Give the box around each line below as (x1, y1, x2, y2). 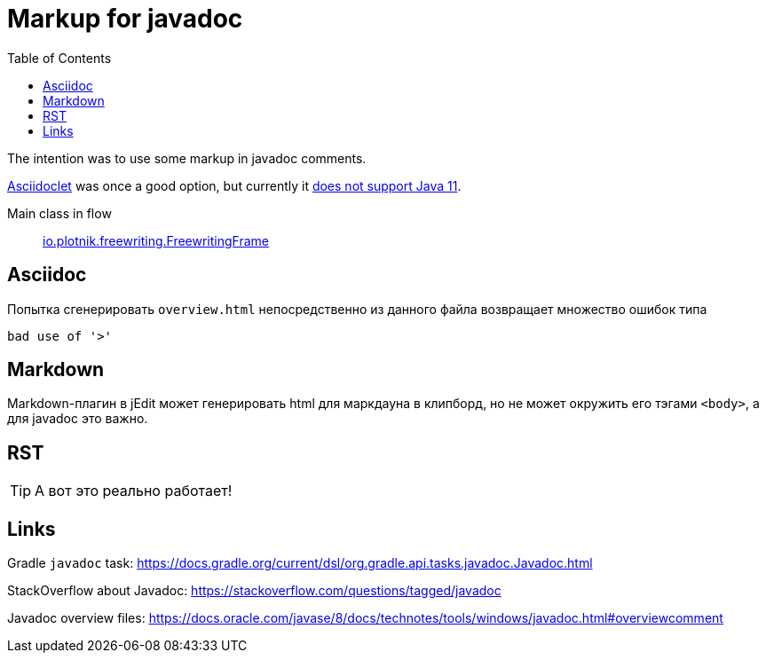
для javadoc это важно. (7, 411, 148, 427)
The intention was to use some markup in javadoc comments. (7, 150, 367, 166)
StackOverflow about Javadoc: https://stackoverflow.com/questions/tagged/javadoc (7, 583, 501, 599)
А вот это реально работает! (35, 482, 233, 500)
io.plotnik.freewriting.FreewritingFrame (43, 232, 270, 248)
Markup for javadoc (7, 4, 243, 34)
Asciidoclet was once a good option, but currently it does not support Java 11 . (7, 177, 462, 193)
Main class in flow (7, 205, 112, 221)
